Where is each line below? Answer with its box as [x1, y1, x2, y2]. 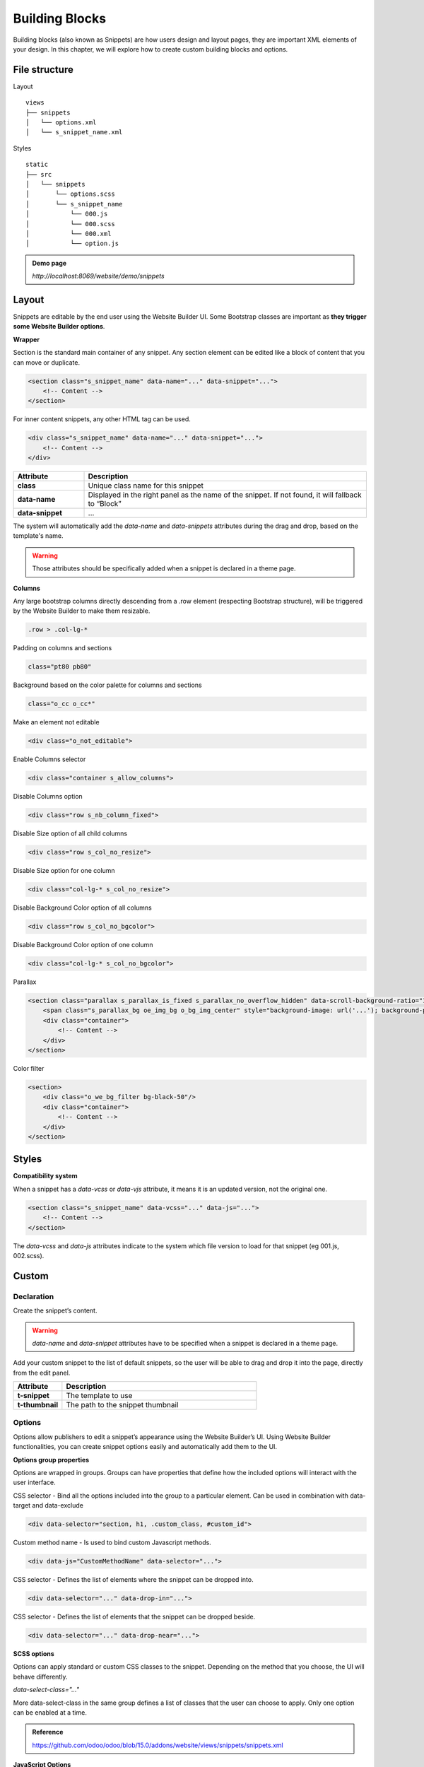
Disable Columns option [13, 792, 83, 801]
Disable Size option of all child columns [13, 829, 127, 838]
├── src [25, 170, 52, 178]
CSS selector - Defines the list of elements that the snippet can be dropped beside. [13, 1612, 256, 1621]
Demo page [32, 259, 67, 267]
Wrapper [13, 335, 40, 344]
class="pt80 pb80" [28, 663, 92, 671]
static [25, 160, 49, 169]
